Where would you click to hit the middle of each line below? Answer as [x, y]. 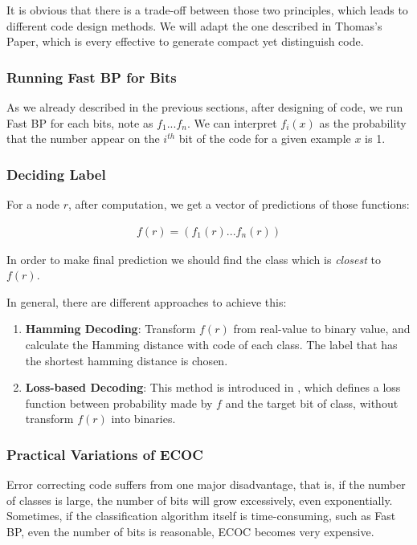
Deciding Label [56, 174]
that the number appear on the [83, 138]
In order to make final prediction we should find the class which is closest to [194, 259]
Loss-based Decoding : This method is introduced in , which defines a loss [213, 387]
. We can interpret [232, 122]
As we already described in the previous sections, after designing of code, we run [205, 107]
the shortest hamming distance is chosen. [127, 360]
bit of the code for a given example [265, 138]
